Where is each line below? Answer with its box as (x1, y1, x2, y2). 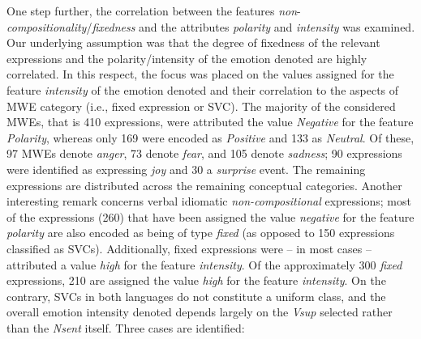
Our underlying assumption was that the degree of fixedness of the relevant (6, 34, 380, 51)
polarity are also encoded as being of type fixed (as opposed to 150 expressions (6, 224, 395, 241)
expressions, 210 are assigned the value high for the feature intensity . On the (6, 272, 386, 289)
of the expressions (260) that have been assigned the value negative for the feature (6, 208, 415, 225)
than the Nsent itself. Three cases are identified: (6, 319, 245, 336)
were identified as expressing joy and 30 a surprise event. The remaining (6, 160, 366, 177)
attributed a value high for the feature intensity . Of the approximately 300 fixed (6, 256, 402, 273)
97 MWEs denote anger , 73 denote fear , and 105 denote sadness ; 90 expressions (6, 145, 402, 162)
